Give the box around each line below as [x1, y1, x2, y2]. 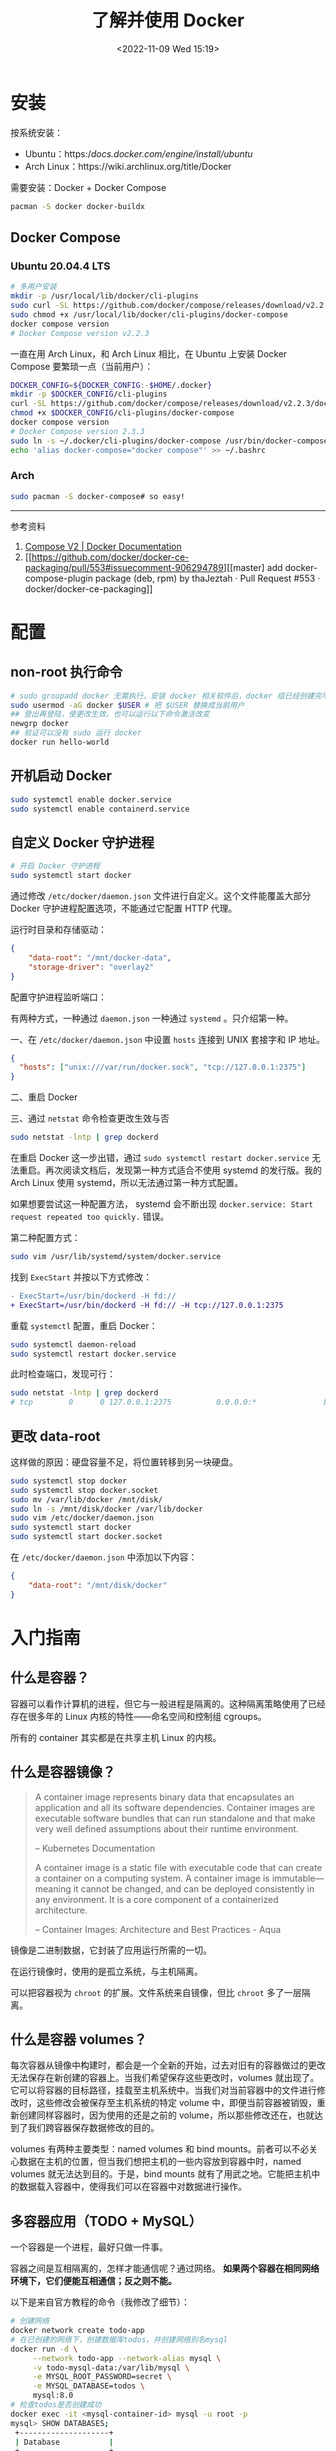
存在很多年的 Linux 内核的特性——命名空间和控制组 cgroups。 [10, 1710, 267, 1722]
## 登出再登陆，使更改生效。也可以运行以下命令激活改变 [10, 709, 210, 720]
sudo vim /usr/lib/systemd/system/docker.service [10, 1252, 222, 1262]
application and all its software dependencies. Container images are [34, 1801, 316, 1813]
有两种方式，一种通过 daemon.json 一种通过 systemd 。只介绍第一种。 [10, 1012, 294, 1024]
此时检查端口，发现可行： [10, 1368, 116, 1380]
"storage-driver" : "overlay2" [28, 962, 155, 972]
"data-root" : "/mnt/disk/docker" [28, 1580, 168, 1590]
